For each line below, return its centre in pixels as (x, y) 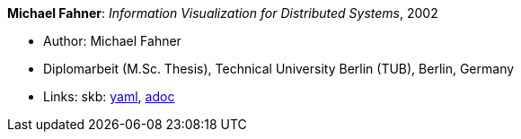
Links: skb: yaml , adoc (109, 96)
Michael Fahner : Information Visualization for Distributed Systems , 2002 (223, 13)
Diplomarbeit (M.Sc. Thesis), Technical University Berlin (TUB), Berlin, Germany (279, 69)
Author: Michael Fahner (112, 41)
